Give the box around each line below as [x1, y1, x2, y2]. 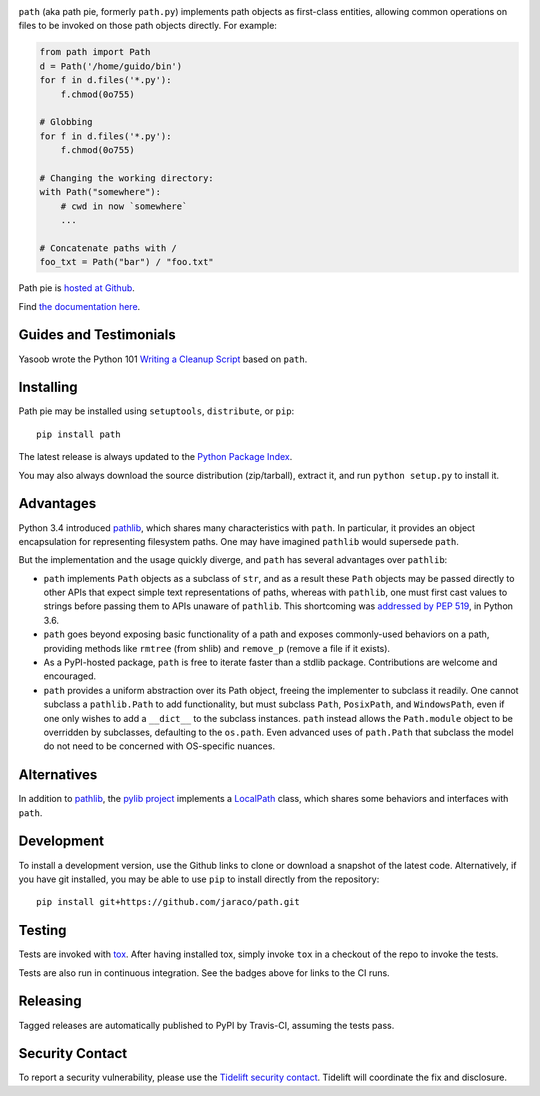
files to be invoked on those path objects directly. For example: [18, 20, 277, 32]
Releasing [18, 993, 82, 1010]
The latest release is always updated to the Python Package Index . [18, 451, 293, 463]
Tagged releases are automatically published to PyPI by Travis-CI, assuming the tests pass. [18, 1019, 395, 1031]
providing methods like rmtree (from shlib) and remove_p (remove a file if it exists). [43, 642, 390, 654]
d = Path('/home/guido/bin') [39, 60, 183, 72]
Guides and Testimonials [18, 326, 176, 344]
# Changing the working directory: [39, 172, 214, 184]
